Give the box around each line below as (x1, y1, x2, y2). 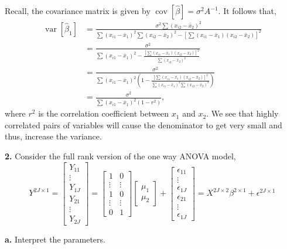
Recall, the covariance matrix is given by (5, 5, 151, 16)
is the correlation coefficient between (38, 107, 169, 120)
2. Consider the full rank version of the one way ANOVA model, (5, 150, 236, 162)
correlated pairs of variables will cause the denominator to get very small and (5, 118, 282, 131)
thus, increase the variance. (5, 130, 102, 142)
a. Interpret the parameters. (5, 233, 105, 245)
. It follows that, (218, 5, 276, 16)
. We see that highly (206, 107, 279, 120)
